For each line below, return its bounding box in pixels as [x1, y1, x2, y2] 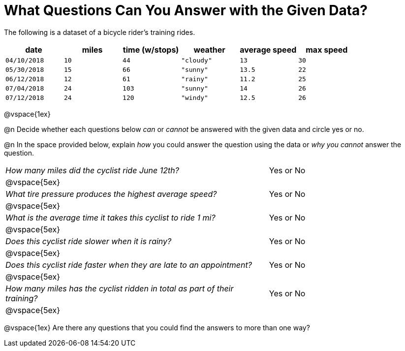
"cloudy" [181, 56, 212, 64]
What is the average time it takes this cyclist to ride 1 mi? [5, 212, 216, 223]
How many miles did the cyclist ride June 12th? [5, 165, 179, 175]
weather [193, 44, 225, 55]
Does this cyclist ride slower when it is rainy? [5, 236, 172, 246]
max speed [306, 44, 348, 55]
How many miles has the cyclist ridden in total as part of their [5, 283, 234, 293]
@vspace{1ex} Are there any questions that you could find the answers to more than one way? [4, 323, 310, 332]
